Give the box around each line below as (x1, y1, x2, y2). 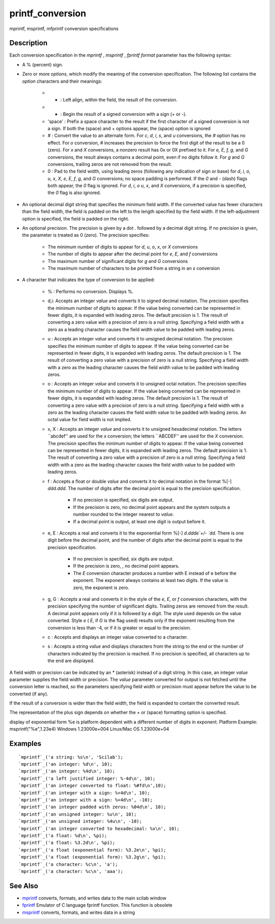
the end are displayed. (47, 658, 95, 664)
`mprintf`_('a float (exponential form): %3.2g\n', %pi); (18, 854, 167, 860)
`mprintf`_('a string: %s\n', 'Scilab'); (18, 754, 123, 760)
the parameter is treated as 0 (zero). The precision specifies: (22, 232, 150, 238)
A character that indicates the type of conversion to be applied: (22, 277, 155, 283)
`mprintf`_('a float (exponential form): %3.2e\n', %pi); (18, 847, 167, 853)
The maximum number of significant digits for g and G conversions (47, 258, 188, 264)
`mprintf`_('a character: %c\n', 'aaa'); (18, 868, 123, 874)
